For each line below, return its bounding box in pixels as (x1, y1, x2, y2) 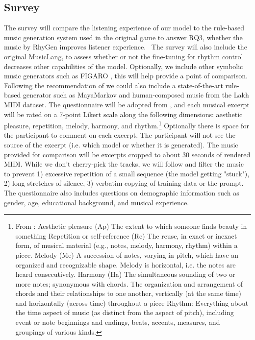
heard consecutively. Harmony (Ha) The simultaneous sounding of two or (15, 269, 235, 279)
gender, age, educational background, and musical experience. (4, 197, 189, 207)
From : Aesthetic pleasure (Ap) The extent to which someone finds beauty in (15, 221, 247, 231)
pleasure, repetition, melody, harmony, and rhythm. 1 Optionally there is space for (4, 119, 249, 130)
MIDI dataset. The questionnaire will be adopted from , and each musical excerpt (4, 99, 250, 109)
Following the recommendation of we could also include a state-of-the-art (4, 80, 223, 90)
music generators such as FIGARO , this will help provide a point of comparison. (4, 71, 248, 81)
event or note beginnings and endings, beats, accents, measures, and (15, 317, 220, 327)
